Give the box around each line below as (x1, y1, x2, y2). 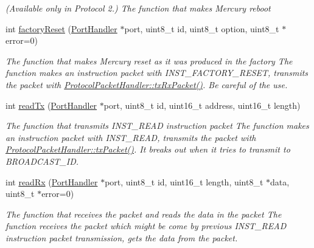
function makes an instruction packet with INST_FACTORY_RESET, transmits (5, 66, 309, 79)
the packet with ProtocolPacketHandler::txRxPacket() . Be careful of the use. (5, 78, 288, 91)
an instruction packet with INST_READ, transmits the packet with (5, 131, 256, 143)
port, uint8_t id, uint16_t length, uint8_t (105, 175, 263, 188)
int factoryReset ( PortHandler (5, 22, 117, 35)
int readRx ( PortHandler (5, 175, 98, 188)
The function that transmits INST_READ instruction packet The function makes (5, 119, 309, 132)
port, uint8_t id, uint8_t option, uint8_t (124, 22, 279, 35)
